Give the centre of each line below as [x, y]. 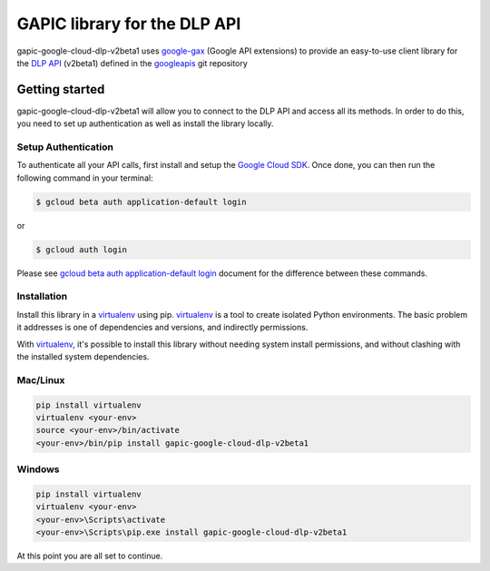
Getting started [61, 89]
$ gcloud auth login [81, 249]
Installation [42, 297]
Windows [38, 469]
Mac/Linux [41, 379]
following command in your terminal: [85, 178]
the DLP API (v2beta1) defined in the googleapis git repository [132, 63]
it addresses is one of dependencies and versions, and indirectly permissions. [162, 328]
